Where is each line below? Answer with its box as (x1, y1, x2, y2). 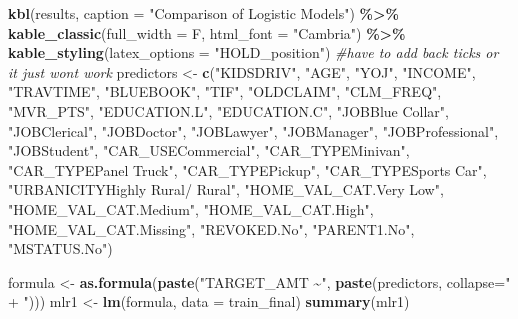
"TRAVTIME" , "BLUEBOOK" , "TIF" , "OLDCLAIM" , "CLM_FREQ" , (8, 81, 442, 102)
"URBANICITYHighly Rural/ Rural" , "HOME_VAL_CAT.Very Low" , (8, 179, 444, 200)
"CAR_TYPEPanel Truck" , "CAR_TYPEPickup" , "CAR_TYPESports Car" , (8, 159, 487, 180)
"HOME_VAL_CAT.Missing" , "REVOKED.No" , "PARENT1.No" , (8, 218, 415, 239)
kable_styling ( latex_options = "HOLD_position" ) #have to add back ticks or (8, 42, 499, 63)
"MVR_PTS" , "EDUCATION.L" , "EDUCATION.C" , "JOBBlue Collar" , (8, 100, 450, 121)
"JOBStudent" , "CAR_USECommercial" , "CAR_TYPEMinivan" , (8, 140, 410, 161)
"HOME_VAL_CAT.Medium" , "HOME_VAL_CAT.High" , (8, 198, 374, 219)
